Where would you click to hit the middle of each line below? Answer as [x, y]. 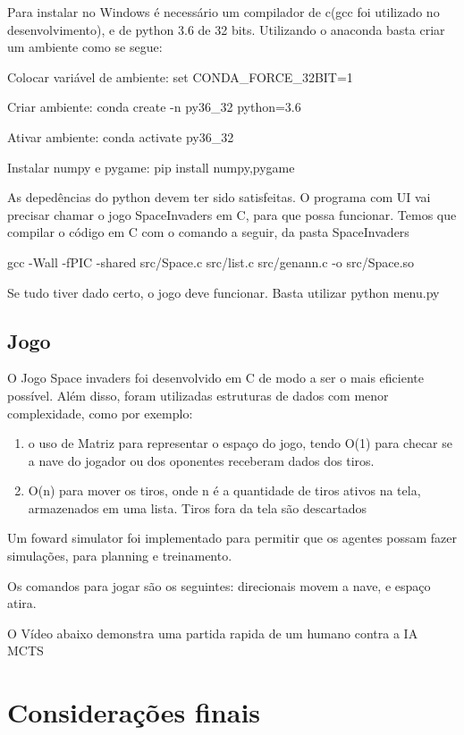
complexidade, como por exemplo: [100, 413]
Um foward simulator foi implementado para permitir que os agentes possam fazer [232, 538]
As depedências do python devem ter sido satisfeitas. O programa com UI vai [219, 197]
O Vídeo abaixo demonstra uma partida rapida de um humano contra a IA [213, 633]
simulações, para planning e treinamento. [120, 556]
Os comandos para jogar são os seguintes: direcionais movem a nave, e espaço [219, 585]
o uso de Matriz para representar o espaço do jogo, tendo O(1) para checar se [240, 443]
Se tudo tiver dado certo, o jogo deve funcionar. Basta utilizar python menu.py [224, 292]
